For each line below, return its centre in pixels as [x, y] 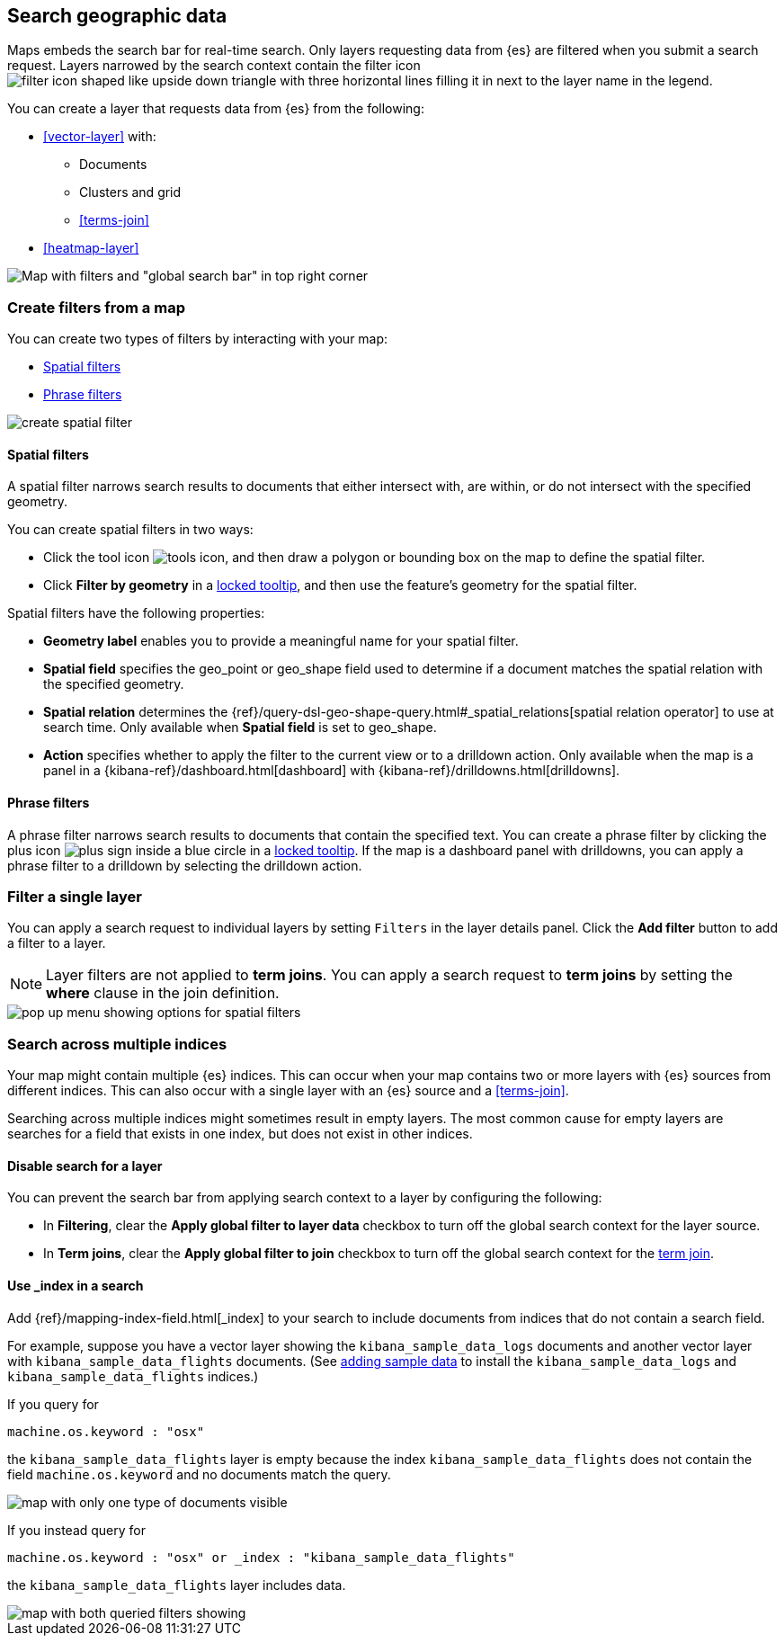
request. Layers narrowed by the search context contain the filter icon [214, 66]
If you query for [53, 1404]
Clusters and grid [130, 192]
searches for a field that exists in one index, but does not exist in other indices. [240, 1134]
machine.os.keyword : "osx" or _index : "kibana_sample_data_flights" [261, 1557]
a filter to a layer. [57, 943]
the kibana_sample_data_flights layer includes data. [177, 1585]
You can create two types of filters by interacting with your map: [198, 339]
